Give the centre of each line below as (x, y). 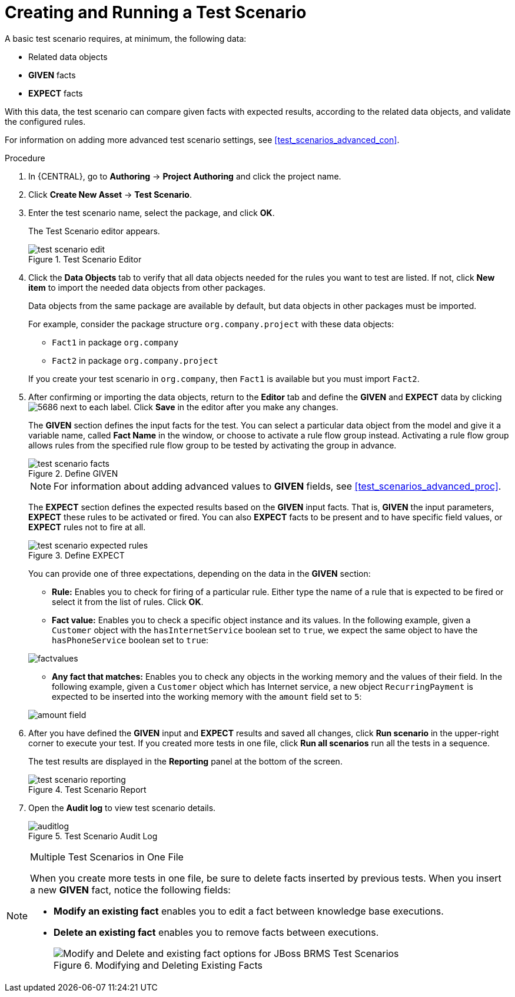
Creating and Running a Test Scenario (156, 12)
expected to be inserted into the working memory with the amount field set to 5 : (207, 696)
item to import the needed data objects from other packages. (147, 287)
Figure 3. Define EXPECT (77, 555)
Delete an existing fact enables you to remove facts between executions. (216, 932)
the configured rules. (45, 121)
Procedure (25, 158)
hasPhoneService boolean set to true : (130, 640)
